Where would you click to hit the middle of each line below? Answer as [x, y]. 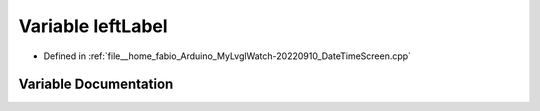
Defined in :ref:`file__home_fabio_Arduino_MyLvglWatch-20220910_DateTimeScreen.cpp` [227, 56]
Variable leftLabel [93, 26]
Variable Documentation [96, 84]
